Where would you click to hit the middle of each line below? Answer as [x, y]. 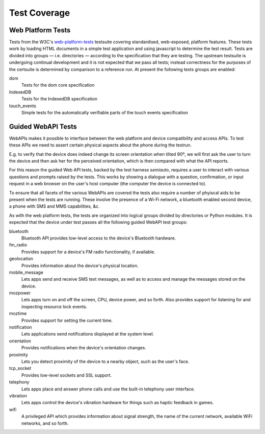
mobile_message [26, 272]
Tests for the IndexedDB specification [59, 99]
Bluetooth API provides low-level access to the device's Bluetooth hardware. [99, 238]
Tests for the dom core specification [58, 85]
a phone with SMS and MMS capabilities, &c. [54, 206]
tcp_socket [20, 368]
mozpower [20, 293]
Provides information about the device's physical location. [80, 265]
